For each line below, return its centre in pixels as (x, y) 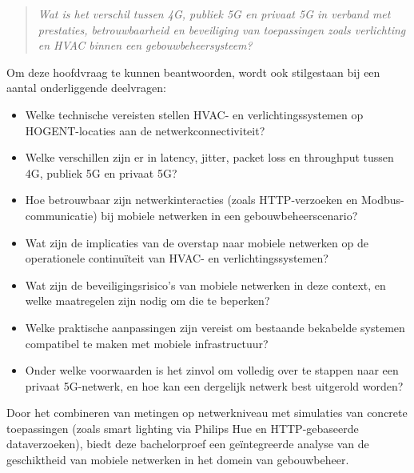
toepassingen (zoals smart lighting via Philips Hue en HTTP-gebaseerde (183, 428)
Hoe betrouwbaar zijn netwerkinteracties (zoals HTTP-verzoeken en (191, 200)
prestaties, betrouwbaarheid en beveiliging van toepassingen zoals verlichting (222, 29)
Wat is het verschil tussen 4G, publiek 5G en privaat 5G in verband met (214, 14)
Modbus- (382, 200)
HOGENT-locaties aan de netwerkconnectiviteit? (145, 130)
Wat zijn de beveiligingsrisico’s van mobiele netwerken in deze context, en (205, 285)
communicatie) (61, 215)
